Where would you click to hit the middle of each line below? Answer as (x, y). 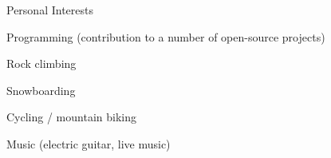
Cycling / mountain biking (71, 117)
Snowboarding (41, 90)
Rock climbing (41, 63)
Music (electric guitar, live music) (89, 143)
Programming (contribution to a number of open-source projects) (166, 36)
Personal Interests (50, 10)
